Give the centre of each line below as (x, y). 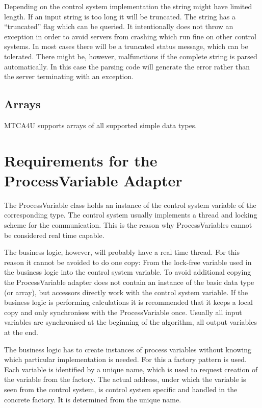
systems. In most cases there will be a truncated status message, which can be (126, 46)
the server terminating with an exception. (69, 76)
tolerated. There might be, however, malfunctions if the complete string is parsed (131, 56)
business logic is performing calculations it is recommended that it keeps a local (128, 302)
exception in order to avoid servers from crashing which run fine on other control (130, 36)
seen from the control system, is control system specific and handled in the (121, 389)
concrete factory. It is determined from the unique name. (93, 399)
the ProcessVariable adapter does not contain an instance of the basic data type (129, 282)
